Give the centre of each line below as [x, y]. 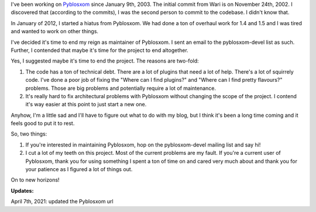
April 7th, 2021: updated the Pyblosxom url [62, 201]
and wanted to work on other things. [55, 32]
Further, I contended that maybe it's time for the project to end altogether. [99, 50]
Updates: [22, 190]
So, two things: [29, 134]
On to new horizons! [35, 180]
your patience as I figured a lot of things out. [79, 169]
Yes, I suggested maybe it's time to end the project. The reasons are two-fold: [105, 61]
